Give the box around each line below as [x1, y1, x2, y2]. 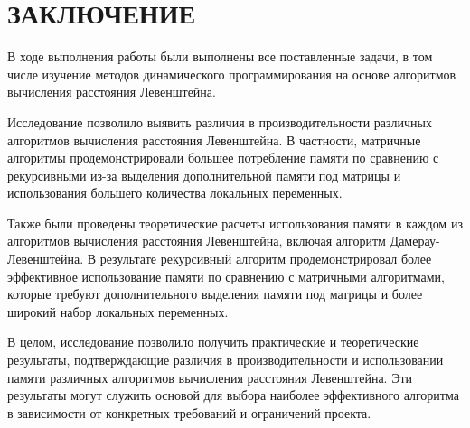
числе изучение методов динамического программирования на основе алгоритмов [7, 64, 456, 83]
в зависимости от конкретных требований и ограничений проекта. [7, 403, 371, 422]
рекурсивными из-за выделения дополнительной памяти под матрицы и [7, 165, 401, 184]
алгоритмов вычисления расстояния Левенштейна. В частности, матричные [7, 130, 421, 149]
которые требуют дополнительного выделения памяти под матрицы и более [7, 284, 423, 303]
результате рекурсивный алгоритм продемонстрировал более [99, 249, 432, 268]
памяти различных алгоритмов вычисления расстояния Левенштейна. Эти [7, 368, 413, 386]
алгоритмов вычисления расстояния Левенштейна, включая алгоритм [7, 231, 386, 250]
